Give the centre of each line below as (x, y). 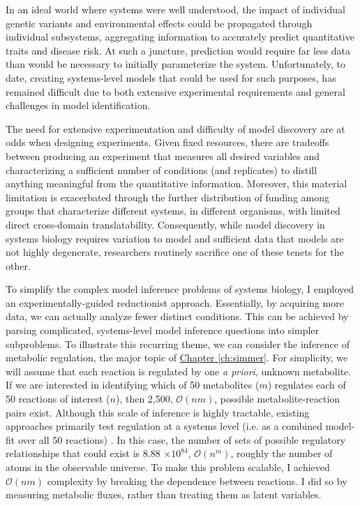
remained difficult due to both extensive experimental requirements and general (175, 91)
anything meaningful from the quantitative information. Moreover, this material (177, 183)
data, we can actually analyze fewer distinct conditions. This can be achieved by (177, 316)
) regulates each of (307, 385)
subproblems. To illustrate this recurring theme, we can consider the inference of (178, 344)
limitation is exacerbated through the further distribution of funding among (168, 197)
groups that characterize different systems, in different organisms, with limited (173, 211)
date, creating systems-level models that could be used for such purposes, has (171, 77)
